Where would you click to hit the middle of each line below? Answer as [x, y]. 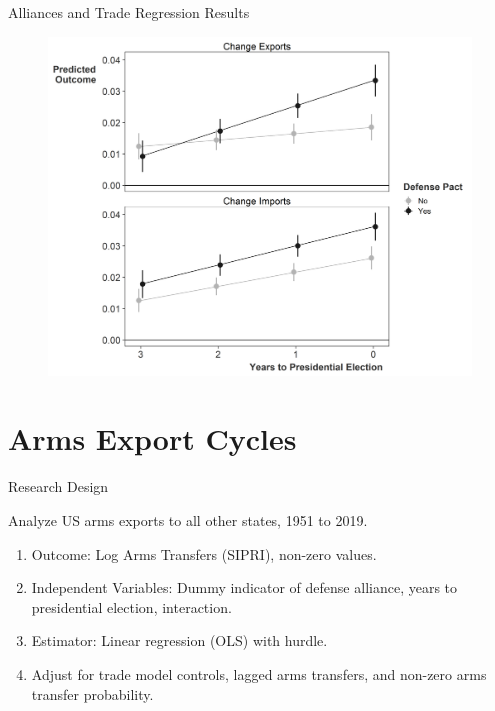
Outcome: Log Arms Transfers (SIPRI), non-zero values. [204, 553]
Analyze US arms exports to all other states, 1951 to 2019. [188, 520]
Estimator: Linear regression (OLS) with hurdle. [179, 640]
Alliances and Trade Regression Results [129, 12]
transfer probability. [92, 693]
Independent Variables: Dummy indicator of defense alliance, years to [244, 587]
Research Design [58, 486]
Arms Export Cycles [152, 438]
